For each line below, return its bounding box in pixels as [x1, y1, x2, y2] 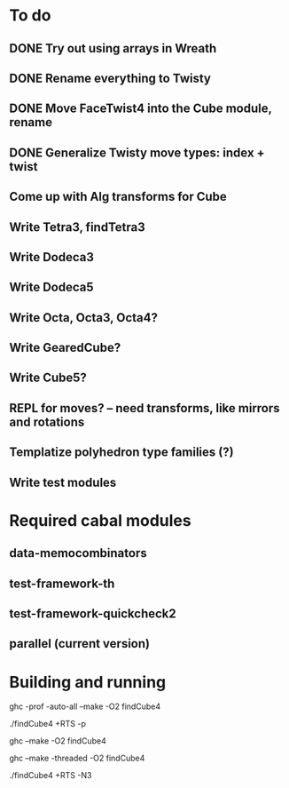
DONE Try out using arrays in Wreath [9, 41, 217, 56]
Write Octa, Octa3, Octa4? [9, 310, 158, 325]
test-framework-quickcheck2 [9, 606, 177, 622]
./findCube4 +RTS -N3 [9, 770, 92, 781]
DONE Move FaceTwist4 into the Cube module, [9, 101, 272, 116]
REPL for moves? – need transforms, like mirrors [9, 401, 281, 416]
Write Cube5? [9, 370, 87, 386]
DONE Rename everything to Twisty [9, 70, 211, 85]
